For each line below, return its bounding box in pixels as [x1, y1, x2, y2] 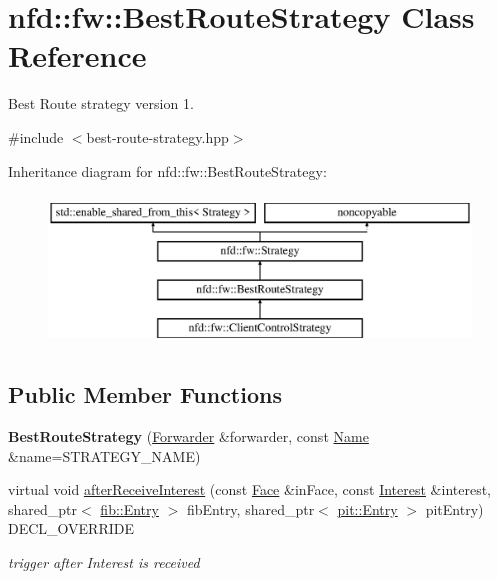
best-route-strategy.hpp [86, 126, 229, 147]
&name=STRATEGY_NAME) [8, 445, 201, 466]
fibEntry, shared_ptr [186, 498, 315, 519]
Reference [8, 35, 147, 76]
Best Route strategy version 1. [8, 93, 194, 114]
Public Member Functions [8, 379, 282, 410]
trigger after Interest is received [8, 552, 200, 573]
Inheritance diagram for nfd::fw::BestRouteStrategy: [8, 160, 327, 181]
